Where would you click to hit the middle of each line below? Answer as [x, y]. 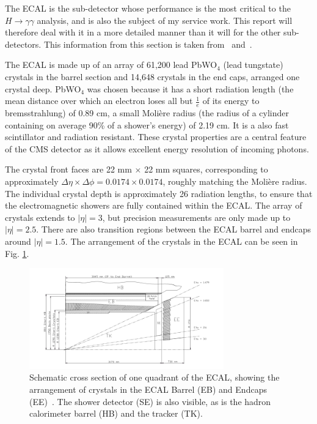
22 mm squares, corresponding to [206, 169]
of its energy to [231, 101]
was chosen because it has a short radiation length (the [190, 88]
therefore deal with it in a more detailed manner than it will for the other [143, 32]
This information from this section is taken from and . [148, 44]
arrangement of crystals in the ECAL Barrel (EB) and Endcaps [148, 389]
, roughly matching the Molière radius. [235, 181]
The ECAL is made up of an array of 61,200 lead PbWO [111, 65]
